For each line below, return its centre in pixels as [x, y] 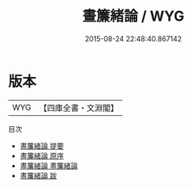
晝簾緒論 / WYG [133, 16]
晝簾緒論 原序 [42, 155]
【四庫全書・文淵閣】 [79, 108]
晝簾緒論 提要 [42, 146]
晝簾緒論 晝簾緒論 [48, 165]
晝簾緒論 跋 [38, 175]
